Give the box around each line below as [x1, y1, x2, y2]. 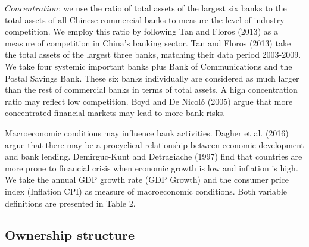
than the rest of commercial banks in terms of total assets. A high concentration [5, 83, 298, 96]
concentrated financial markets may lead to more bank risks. [5, 107, 226, 119]
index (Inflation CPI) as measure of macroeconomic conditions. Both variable [5, 185, 288, 197]
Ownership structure [5, 226, 135, 244]
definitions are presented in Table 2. [5, 196, 136, 209]
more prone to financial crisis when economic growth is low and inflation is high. [5, 161, 298, 174]
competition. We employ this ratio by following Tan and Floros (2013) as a [5, 25, 279, 37]
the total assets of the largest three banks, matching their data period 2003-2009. [5, 48, 301, 61]
